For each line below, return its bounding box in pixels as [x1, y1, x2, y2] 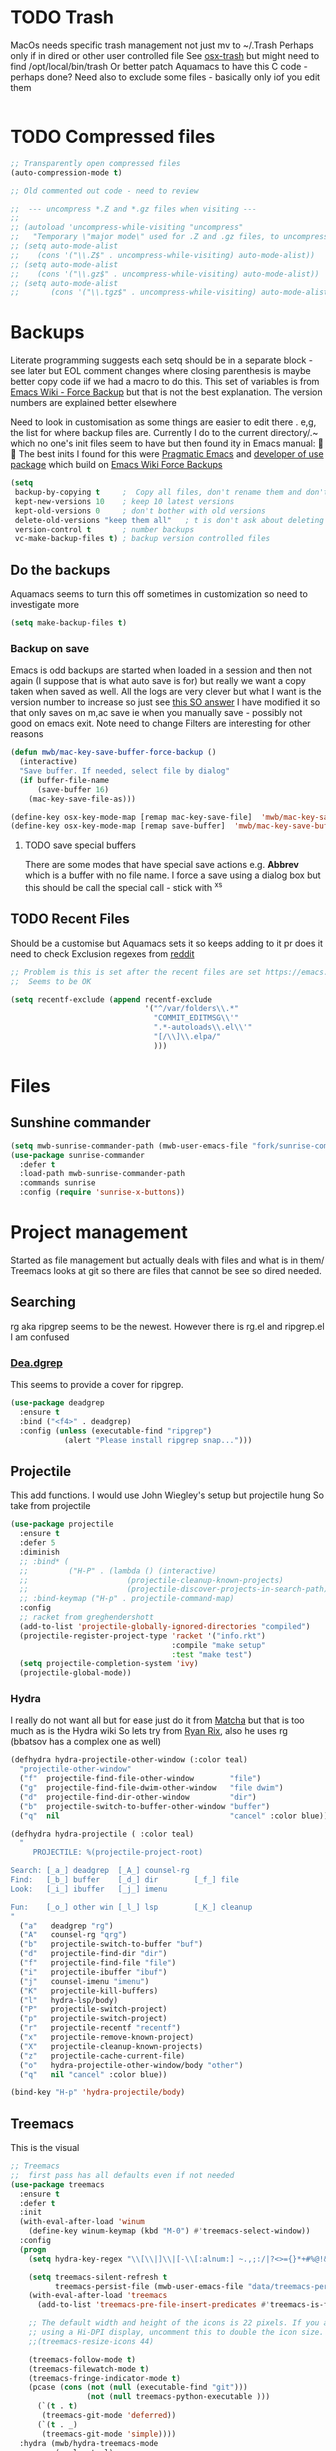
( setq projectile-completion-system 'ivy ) [19, 1659, 199, 1669]
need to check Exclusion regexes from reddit [10, 947, 195, 960]
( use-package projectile [10, 1519, 114, 1530]
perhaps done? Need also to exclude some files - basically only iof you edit [10, 71, 321, 83]
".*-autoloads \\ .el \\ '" [153, 1022, 253, 1033]
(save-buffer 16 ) [36, 784, 110, 795]
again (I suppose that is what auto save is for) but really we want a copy [10, 675, 307, 687]
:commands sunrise [19, 1178, 97, 1188]
